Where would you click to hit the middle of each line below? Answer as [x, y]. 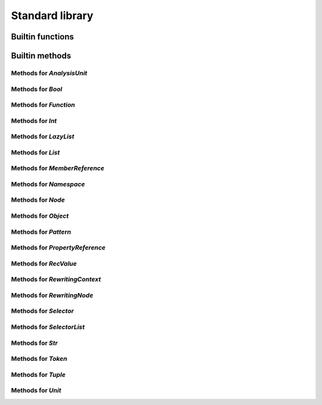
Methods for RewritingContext [56, 279]
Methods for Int [34, 120]
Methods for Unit [36, 391]
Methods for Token [39, 359]
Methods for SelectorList [48, 327]
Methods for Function [43, 105]
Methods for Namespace [48, 184]
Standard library [52, 16]
